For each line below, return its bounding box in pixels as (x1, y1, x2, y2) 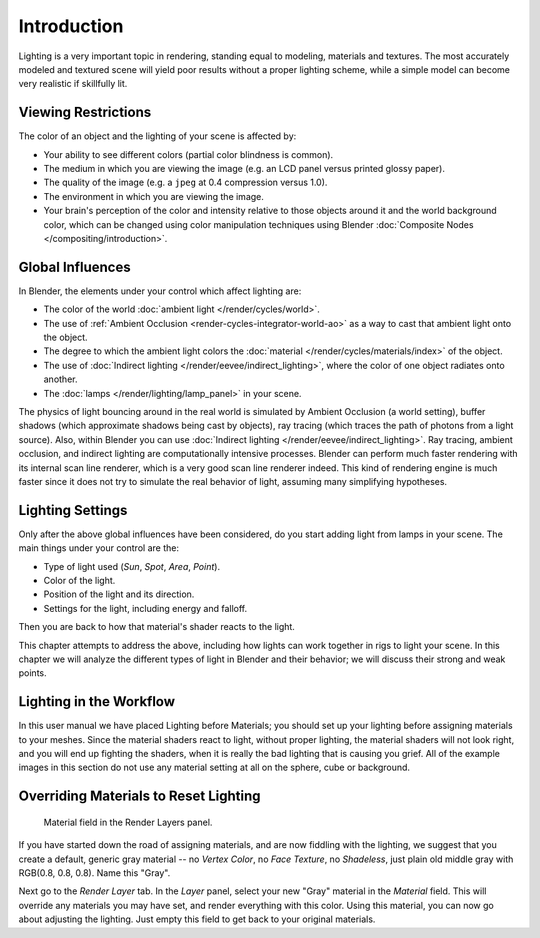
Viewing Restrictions (18, 104, 152, 121)
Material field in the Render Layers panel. (43, 816, 213, 828)
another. (43, 373, 78, 385)
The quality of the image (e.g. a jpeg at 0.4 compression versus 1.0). (43, 176, 328, 189)
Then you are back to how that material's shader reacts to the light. (18, 621, 295, 633)
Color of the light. (43, 575, 116, 587)
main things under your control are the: (18, 542, 180, 554)
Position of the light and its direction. (43, 588, 195, 600)
